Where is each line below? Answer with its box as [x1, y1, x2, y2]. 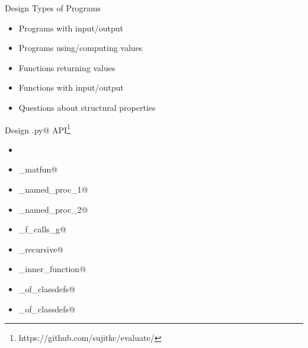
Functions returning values [18, 61, 115, 74]
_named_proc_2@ [18, 203, 88, 215]
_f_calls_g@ [18, 223, 66, 235]
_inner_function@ [18, 263, 86, 275]
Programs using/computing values [18, 41, 143, 54]
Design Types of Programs [5, 2, 101, 14]
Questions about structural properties [18, 101, 156, 113]
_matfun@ [18, 163, 58, 175]
